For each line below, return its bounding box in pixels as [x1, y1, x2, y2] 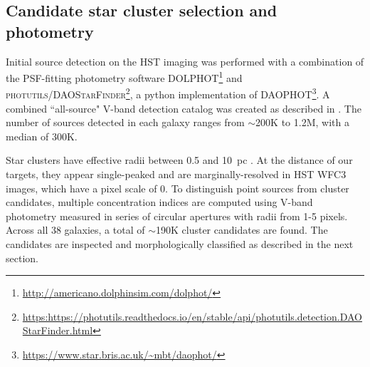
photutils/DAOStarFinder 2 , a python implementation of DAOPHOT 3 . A [6, 85, 330, 102]
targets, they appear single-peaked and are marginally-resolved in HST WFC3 [6, 167, 347, 182]
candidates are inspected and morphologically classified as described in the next [6, 237, 354, 252]
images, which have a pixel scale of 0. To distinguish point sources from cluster [6, 180, 349, 195]
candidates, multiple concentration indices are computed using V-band [6, 195, 313, 210]
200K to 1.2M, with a [255, 115, 349, 130]
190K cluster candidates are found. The [155, 222, 328, 237]
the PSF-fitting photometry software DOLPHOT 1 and [6, 68, 243, 85]
